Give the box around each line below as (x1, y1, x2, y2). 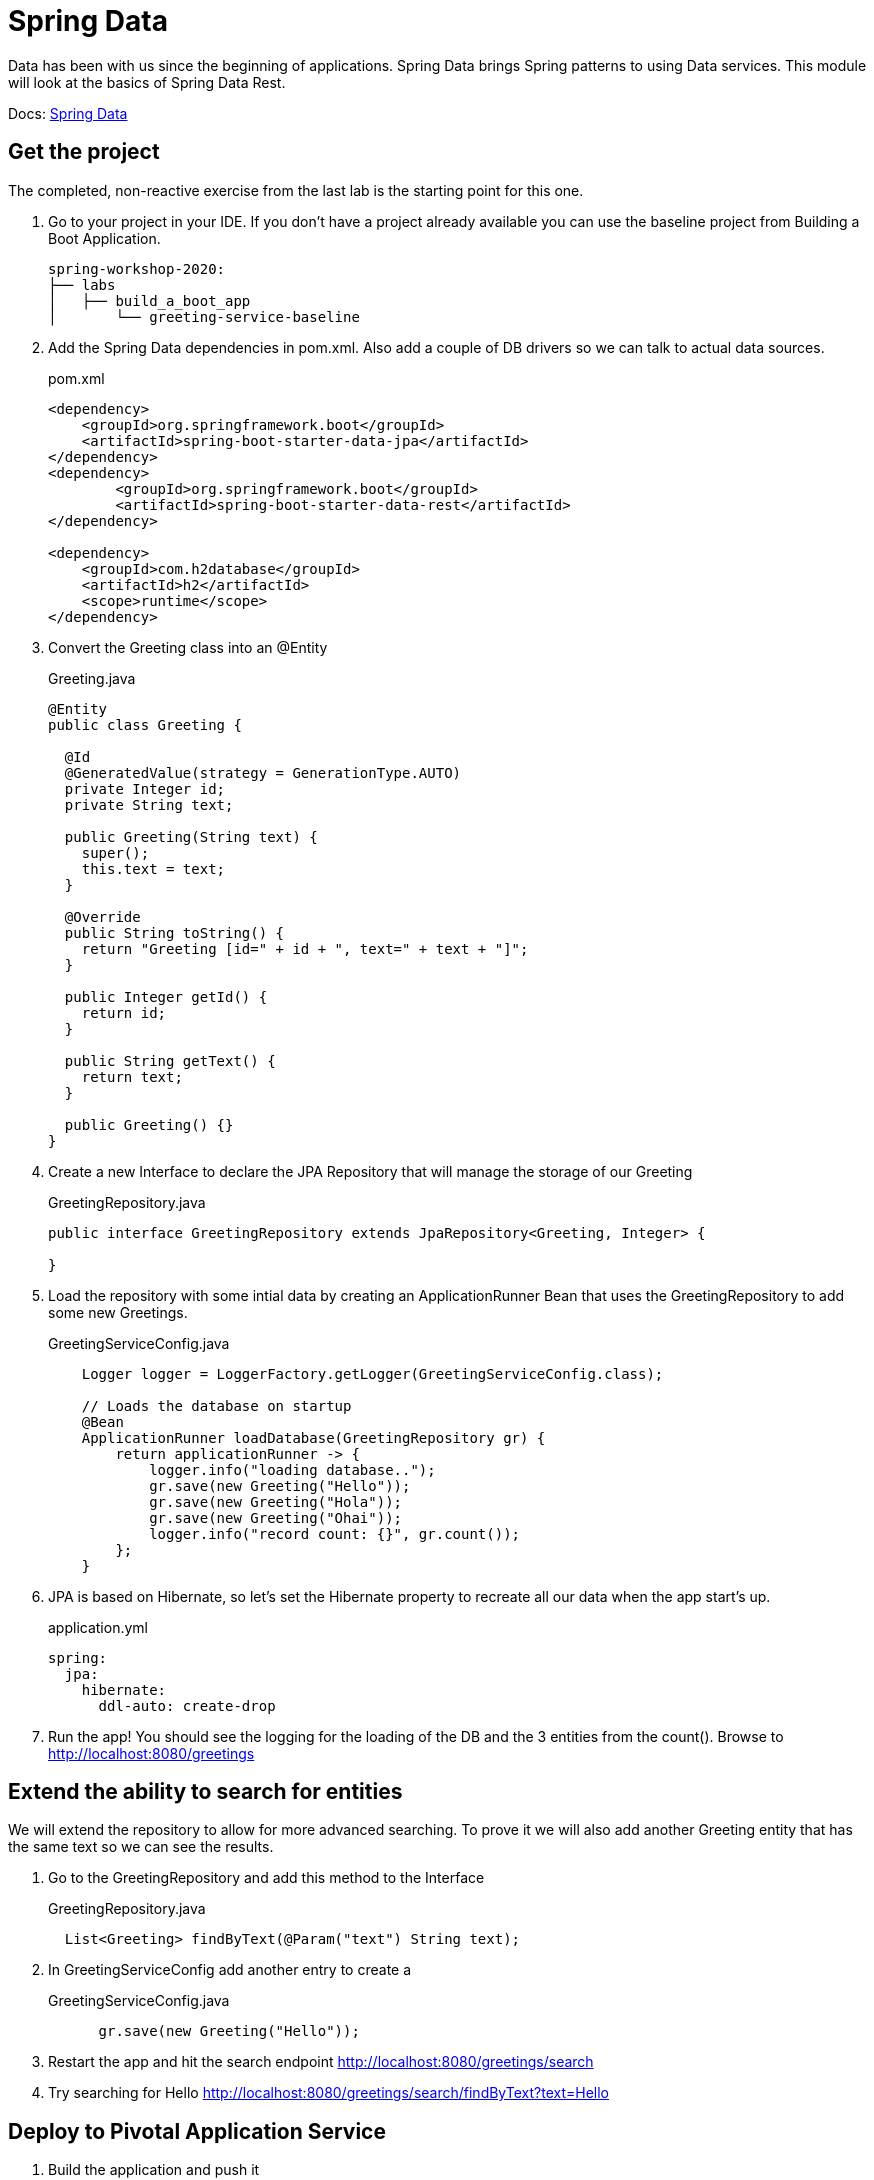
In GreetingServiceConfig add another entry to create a (48, 1961, 412, 1979)
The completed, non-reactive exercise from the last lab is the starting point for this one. (8, 181, 584, 199)
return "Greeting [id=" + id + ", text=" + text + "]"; (81, 940, 529, 957)
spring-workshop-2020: (48, 260, 226, 277)
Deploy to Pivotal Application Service (8, 2118, 386, 2144)
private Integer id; (64, 780, 226, 797)
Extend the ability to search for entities (8, 1779, 403, 1805)
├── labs (48, 276, 116, 293)
